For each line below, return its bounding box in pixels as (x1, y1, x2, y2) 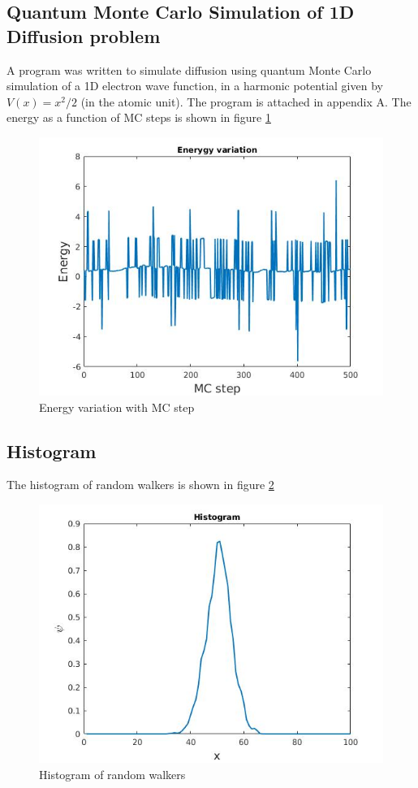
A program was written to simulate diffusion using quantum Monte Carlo (6, 61, 372, 78)
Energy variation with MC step (39, 398, 195, 415)
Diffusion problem (6, 23, 161, 48)
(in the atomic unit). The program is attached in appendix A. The (80, 93, 412, 110)
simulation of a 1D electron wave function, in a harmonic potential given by (6, 77, 383, 94)
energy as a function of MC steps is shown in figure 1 (6, 109, 271, 126)
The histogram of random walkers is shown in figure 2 (6, 476, 274, 493)
